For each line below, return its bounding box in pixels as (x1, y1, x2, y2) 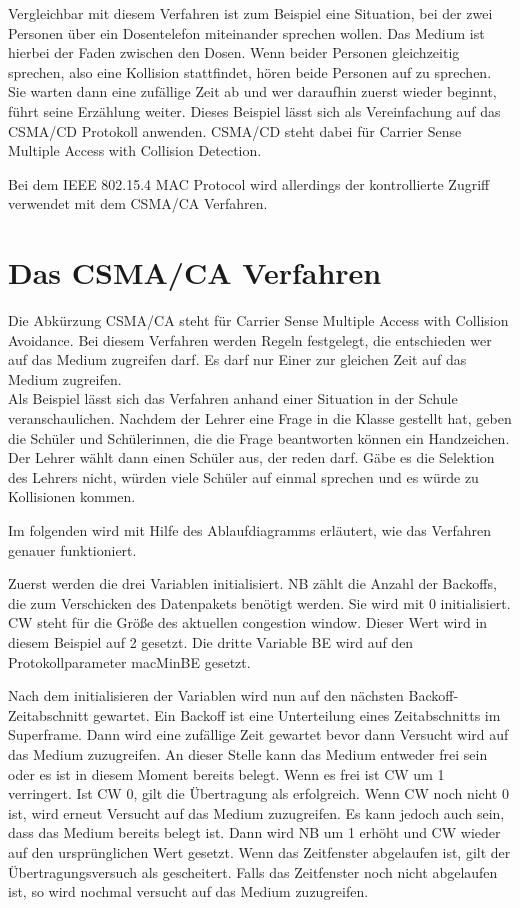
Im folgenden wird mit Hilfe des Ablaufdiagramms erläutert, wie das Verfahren (8, 520, 492, 540)
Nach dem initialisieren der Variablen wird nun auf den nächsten (8, 685, 404, 706)
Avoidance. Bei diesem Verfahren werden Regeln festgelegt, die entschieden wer (8, 329, 492, 350)
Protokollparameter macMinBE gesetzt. (8, 651, 251, 672)
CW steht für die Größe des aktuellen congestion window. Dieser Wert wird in (8, 612, 488, 633)
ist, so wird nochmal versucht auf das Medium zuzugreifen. (8, 881, 369, 902)
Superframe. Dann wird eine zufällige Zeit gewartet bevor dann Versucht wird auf (8, 724, 509, 745)
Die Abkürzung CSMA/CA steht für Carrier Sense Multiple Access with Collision (8, 310, 509, 331)
